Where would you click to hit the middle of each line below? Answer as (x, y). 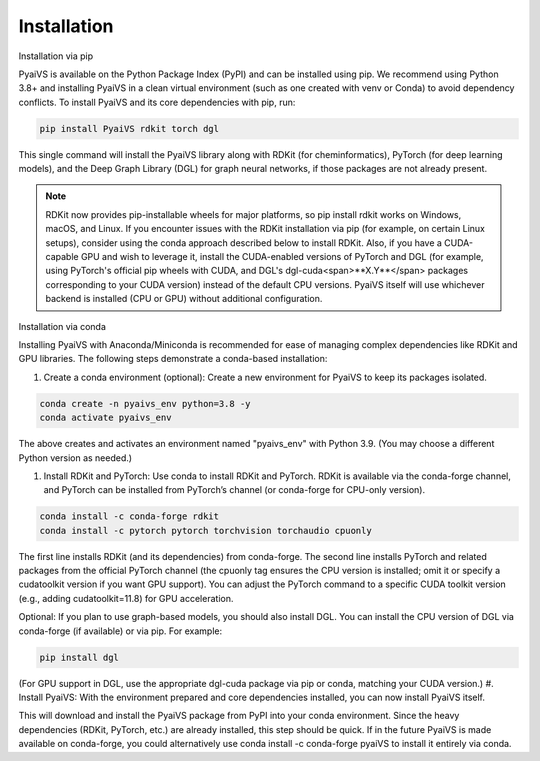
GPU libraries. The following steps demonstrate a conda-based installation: (173, 359)
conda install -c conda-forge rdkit (129, 516)
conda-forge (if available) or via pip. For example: (120, 631)
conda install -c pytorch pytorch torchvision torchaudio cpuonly (205, 530)
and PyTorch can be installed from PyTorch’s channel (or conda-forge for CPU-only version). (234, 490)
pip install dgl (79, 657)
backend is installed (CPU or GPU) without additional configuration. (184, 299)
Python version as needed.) (75, 457)
